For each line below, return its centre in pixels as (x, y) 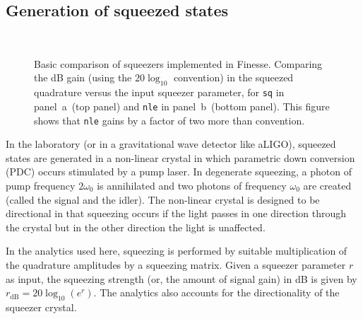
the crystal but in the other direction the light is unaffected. (136, 227)
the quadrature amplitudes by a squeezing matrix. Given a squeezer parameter (176, 264)
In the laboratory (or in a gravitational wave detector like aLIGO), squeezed (171, 144)
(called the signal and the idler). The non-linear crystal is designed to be (163, 199)
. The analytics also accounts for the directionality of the (216, 292)
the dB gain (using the (83, 77)
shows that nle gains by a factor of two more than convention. (169, 120)
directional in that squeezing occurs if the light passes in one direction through (176, 213)
